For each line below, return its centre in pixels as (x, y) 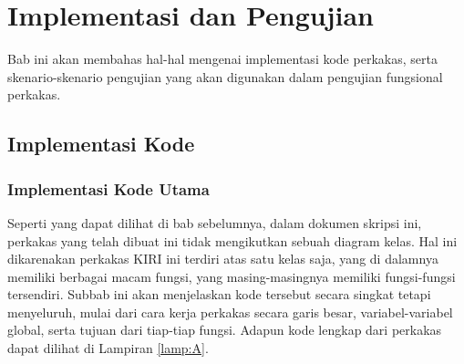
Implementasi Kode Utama (108, 188)
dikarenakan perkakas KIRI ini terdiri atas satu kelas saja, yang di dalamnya (223, 259)
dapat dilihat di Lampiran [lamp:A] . (108, 348)
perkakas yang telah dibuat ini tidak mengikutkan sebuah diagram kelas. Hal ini (232, 240)
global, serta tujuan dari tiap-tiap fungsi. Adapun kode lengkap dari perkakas (225, 330)
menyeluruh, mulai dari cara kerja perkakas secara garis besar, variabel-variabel (230, 312)
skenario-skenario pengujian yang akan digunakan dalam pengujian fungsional (225, 76)
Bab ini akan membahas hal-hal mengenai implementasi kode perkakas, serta (222, 59)
